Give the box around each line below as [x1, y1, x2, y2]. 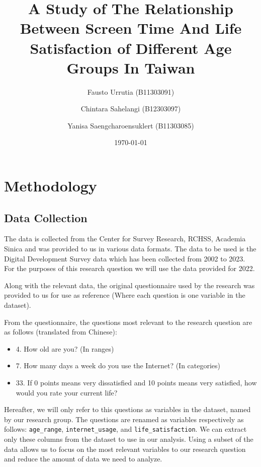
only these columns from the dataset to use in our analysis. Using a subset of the [4, 434, 253, 444]
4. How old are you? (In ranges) [16, 343, 114, 354]
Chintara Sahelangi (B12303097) [80, 103, 181, 114]
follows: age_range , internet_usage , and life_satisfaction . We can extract [4, 424, 247, 434]
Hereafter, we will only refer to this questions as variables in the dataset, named [4, 404, 251, 415]
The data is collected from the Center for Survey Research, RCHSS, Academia [4, 233, 246, 244]
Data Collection [4, 210, 88, 225]
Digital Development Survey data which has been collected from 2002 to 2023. [4, 253, 245, 263]
